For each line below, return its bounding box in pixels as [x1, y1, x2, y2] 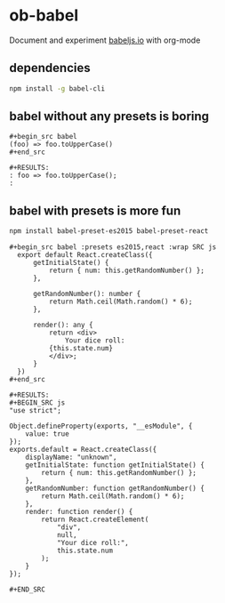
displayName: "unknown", [25, 453, 117, 462]
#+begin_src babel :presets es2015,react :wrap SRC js [9, 243, 217, 252]
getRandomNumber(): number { [32, 290, 141, 299]
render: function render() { [25, 508, 133, 517]
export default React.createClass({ [17, 251, 153, 260]
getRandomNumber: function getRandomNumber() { [25, 484, 205, 494]
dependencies [9, 60, 91, 76]
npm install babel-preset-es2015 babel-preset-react [9, 227, 209, 236]
